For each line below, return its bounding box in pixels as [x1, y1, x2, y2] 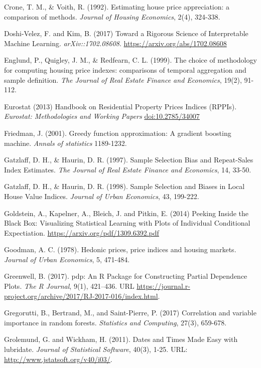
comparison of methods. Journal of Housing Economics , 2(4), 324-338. [4, 11, 220, 22]
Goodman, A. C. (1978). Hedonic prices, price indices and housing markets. [4, 244, 236, 255]
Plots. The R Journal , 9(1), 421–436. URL [4, 281, 135, 291]
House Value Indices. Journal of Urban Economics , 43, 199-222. [4, 191, 199, 201]
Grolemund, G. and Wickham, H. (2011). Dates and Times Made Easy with [4, 334, 238, 344]
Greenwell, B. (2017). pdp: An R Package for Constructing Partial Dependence [4, 271, 247, 281]
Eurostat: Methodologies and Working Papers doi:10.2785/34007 [4, 111, 200, 121]
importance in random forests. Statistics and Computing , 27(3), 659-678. [4, 317, 227, 327]
